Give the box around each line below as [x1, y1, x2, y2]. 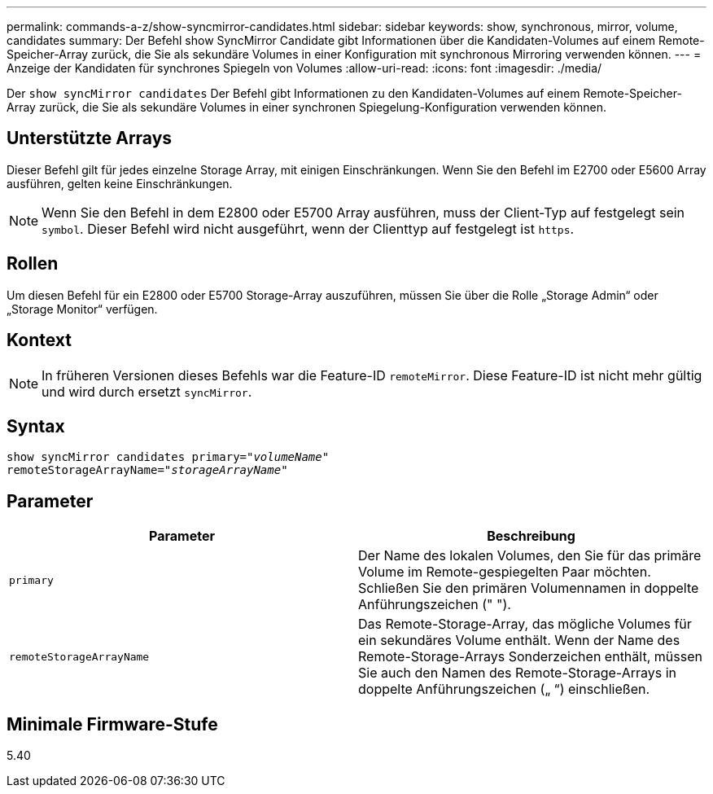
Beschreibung [487, 528, 575, 545]
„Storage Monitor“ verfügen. [7, 301, 158, 316]
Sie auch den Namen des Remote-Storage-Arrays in [358, 665, 677, 682]
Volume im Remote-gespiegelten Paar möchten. [358, 564, 651, 581]
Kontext [7, 330, 72, 351]
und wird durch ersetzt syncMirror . [42, 383, 252, 400]
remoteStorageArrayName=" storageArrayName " [7, 463, 288, 477]
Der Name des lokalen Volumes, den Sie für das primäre [358, 547, 702, 564]
